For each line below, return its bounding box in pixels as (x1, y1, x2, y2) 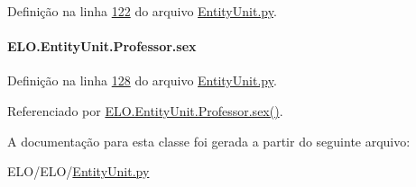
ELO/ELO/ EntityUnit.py (7, 162, 150, 181)
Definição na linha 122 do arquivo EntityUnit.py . (7, 2, 277, 20)
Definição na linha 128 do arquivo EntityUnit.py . (7, 71, 277, 90)
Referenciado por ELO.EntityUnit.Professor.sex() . (7, 101, 283, 120)
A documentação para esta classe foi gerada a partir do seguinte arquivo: (7, 131, 411, 150)
